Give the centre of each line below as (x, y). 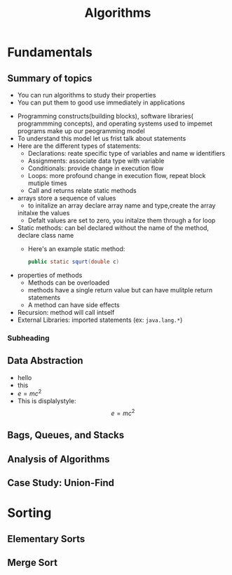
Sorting (29, 513)
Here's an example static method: (76, 249)
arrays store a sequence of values (67, 198)
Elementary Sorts (46, 539)
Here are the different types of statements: (79, 146)
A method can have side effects (74, 305)
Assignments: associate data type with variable (96, 161)
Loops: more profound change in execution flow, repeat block (117, 176)
